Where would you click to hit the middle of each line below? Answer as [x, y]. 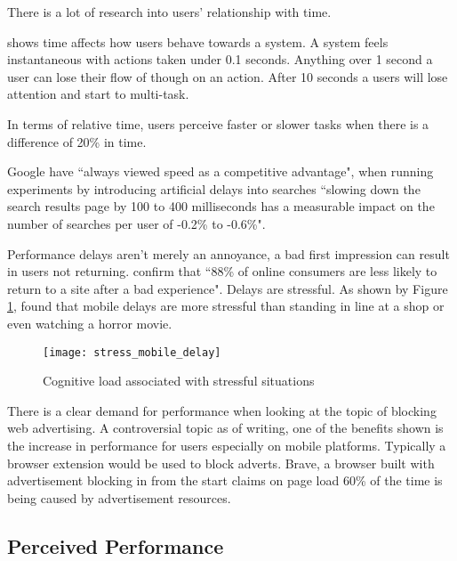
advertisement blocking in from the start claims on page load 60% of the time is [225, 480]
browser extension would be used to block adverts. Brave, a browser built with [221, 463]
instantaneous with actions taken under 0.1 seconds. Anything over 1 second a [220, 59]
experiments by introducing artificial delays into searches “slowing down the [214, 188]
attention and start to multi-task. [98, 94]
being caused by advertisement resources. [119, 497]
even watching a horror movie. [90, 323]
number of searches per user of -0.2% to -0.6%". [136, 223]
